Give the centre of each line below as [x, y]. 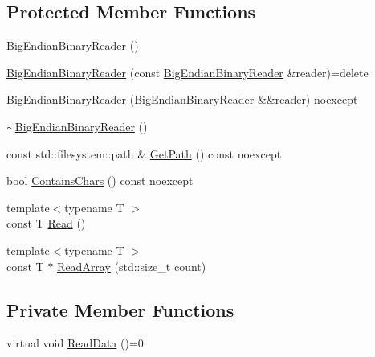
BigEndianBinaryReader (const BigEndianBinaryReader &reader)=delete [187, 72]
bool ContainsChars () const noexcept [100, 181]
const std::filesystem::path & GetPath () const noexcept [144, 153]
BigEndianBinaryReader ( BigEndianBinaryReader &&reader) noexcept [182, 99]
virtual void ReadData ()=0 [75, 343]
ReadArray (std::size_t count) [132, 266]
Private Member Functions [120, 309]
